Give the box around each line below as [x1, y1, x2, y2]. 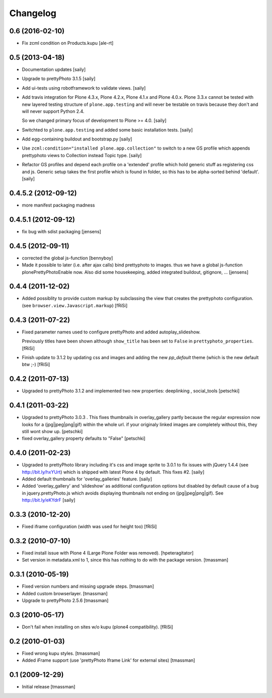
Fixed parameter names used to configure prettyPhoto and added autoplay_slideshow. [22, 329, 201, 335]
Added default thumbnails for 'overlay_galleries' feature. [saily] [22, 476, 152, 482]
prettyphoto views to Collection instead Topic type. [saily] [22, 152, 142, 158]
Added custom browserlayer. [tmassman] [22, 590, 108, 596]
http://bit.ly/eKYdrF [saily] [22, 497, 76, 503]
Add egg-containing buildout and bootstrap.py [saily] [22, 136, 132, 142]
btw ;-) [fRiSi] [22, 362, 50, 368]
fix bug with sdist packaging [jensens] [22, 228, 101, 234]
